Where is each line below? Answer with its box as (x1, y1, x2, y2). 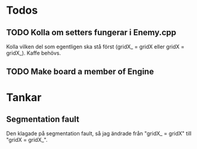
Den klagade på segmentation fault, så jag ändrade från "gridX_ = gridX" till (6, 130, 192, 137)
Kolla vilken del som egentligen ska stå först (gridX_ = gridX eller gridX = (6, 43, 185, 50)
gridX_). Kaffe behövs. (6, 49, 61, 57)
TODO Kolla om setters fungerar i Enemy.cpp (6, 27, 177, 38)
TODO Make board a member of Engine (6, 67, 154, 77)
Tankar (6, 91, 42, 104)
